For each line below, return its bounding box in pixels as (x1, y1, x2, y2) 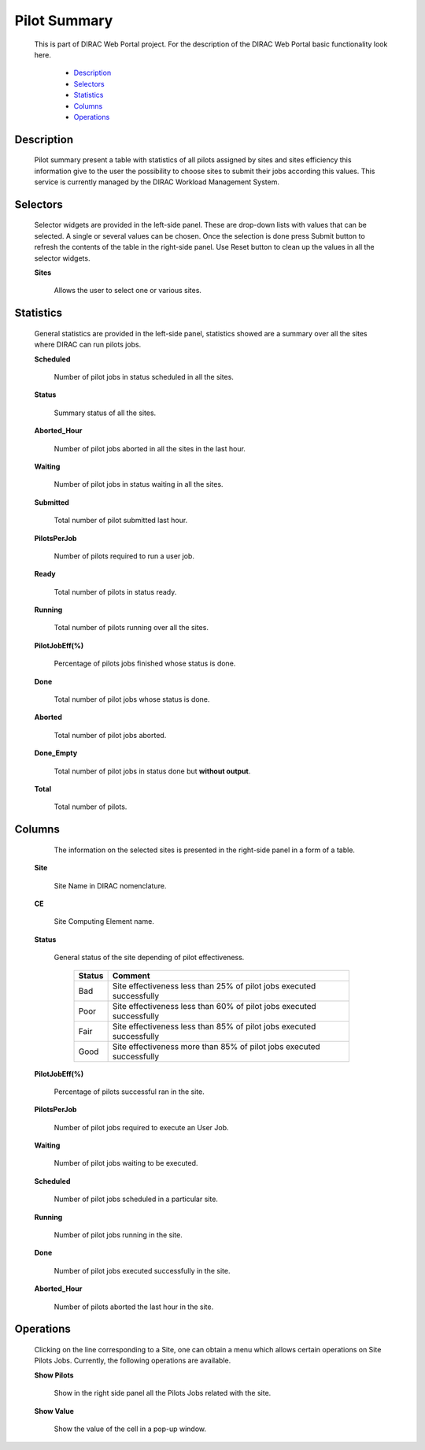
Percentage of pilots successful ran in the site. (54, 1087, 205, 1096)
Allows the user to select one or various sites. (54, 286, 202, 295)
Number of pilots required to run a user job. (54, 551, 194, 561)
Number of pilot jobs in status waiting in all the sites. (54, 480, 224, 489)
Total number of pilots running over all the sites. (54, 623, 209, 632)
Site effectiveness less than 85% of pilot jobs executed (112, 1021, 316, 1032)
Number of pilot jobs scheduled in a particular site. (54, 1194, 218, 1204)
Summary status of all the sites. (54, 408, 157, 417)
